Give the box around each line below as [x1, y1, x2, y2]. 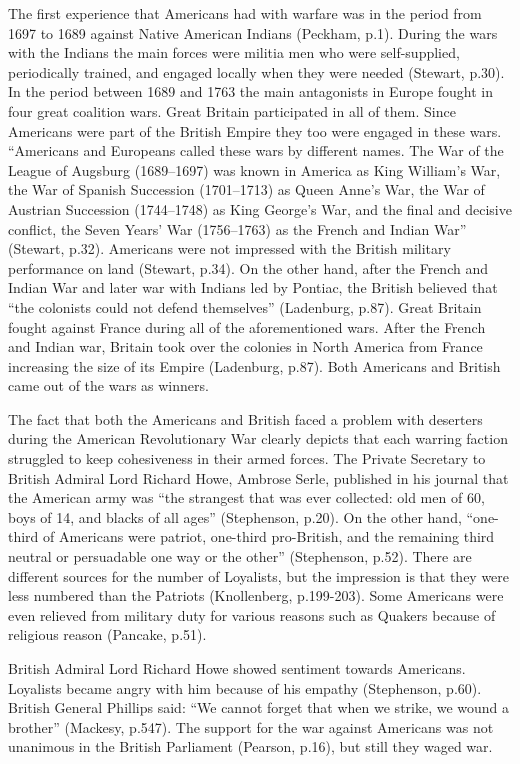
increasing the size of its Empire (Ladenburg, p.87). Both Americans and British [8, 355, 501, 376]
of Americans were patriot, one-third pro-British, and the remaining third [43, 526, 495, 547]
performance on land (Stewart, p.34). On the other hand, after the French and [8, 257, 488, 278]
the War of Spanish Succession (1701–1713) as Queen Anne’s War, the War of [8, 179, 485, 200]
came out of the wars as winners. [8, 375, 209, 396]
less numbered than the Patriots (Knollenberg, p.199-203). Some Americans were [8, 585, 504, 606]
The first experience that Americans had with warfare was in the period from [8, 3, 482, 23]
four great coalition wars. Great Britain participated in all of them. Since [8, 100, 456, 121]
